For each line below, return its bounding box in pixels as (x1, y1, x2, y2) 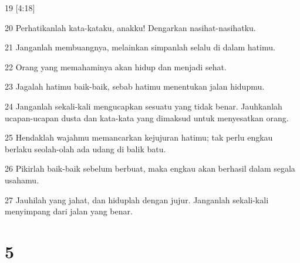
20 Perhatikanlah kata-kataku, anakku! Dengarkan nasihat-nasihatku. (5, 21, 256, 33)
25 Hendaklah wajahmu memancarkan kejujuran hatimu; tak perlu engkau (5, 131, 273, 144)
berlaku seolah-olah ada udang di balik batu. (5, 142, 166, 155)
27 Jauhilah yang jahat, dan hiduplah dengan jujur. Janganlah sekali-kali (5, 193, 269, 206)
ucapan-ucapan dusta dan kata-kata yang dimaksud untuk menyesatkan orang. (5, 111, 289, 124)
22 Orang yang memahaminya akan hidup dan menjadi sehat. (5, 60, 227, 73)
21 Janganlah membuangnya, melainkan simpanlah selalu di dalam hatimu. (5, 41, 275, 53)
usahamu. (5, 173, 39, 186)
